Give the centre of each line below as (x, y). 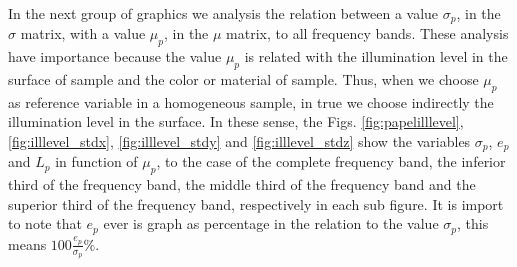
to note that (45, 223)
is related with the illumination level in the (376, 56)
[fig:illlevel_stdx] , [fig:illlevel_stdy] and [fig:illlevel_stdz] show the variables (239, 141)
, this (472, 223)
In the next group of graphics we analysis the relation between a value (223, 13)
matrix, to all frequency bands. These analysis (367, 33)
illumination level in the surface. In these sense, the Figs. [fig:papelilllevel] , (236, 121)
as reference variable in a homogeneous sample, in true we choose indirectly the (251, 101)
